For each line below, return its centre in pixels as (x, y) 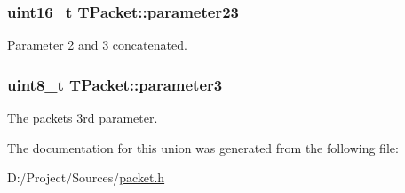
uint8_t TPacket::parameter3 (115, 84)
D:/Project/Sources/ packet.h (86, 177)
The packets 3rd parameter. (83, 118)
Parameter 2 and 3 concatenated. (97, 45)
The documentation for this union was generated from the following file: (203, 147)
